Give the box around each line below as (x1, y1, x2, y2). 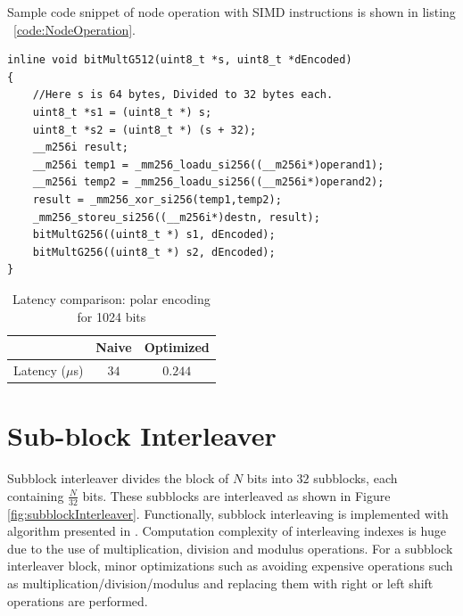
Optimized (144, 338, 210, 357)
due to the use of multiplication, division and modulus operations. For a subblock (7, 538, 453, 557)
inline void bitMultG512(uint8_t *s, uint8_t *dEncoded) (7, 53, 352, 67)
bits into (246, 469, 293, 488)
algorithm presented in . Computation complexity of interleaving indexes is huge (7, 522, 446, 540)
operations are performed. (7, 591, 148, 610)
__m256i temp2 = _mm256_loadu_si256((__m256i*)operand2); (32, 176, 384, 189)
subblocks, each (313, 469, 398, 488)
